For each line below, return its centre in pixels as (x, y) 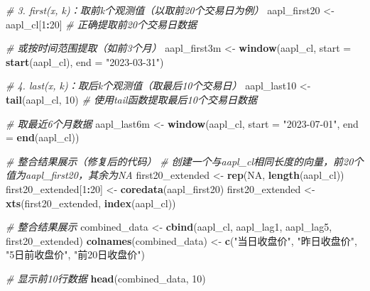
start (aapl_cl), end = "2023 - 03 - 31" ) (85, 61)
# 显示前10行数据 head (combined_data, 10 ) (106, 278)
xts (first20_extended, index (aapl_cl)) (91, 203)
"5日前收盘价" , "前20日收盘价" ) (75, 254)
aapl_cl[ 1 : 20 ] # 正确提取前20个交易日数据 (101, 24)
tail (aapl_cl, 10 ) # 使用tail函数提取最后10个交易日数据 (131, 99)
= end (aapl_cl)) (43, 137)
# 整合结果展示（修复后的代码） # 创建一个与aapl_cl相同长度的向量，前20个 (185, 161)
